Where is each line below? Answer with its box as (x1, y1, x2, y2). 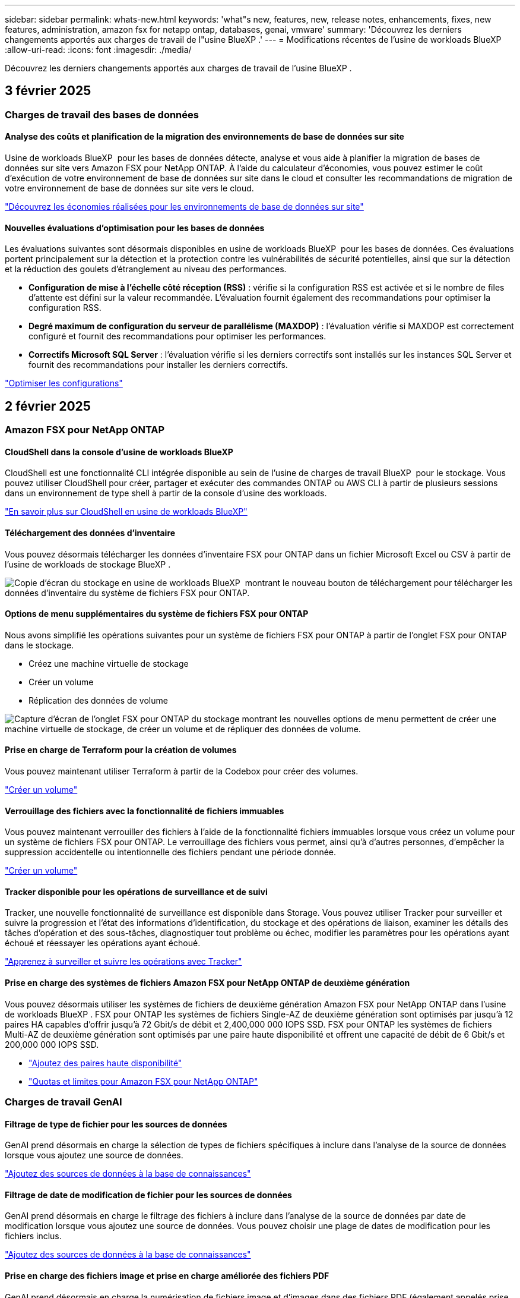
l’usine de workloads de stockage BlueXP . (5, 559, 171, 569)
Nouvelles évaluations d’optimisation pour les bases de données (5, 222, 265, 233)
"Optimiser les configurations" (5, 378, 123, 389)
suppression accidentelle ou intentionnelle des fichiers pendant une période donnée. (5, 847, 337, 858)
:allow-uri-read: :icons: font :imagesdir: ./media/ (5, 45, 192, 55)
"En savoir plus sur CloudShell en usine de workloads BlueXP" (5, 506, 248, 517)
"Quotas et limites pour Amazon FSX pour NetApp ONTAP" (28, 1076, 258, 1086)
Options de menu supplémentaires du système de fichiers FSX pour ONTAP (5, 609, 309, 619)
